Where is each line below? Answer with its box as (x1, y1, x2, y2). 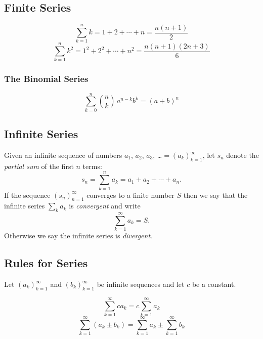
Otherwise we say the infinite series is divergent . (4, 230, 152, 241)
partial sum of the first (4, 160, 74, 171)
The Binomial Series (4, 72, 89, 85)
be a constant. (192, 279, 236, 289)
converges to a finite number (86, 189, 174, 200)
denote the (226, 150, 259, 160)
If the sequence (4, 189, 51, 200)
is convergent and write (69, 200, 141, 211)
